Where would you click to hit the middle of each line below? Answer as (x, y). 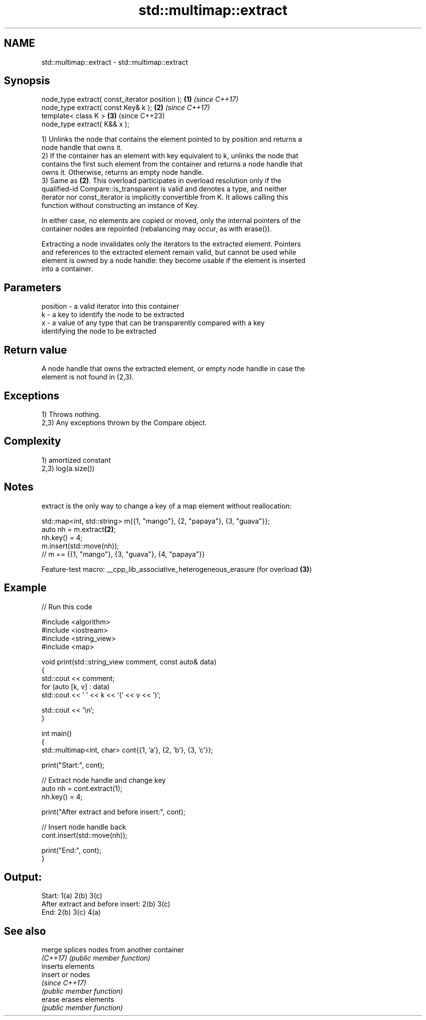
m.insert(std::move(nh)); (80, 546)
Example (25, 588)
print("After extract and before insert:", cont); (114, 812)
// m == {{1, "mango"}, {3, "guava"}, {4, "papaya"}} (123, 554)
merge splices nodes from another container (113, 950)
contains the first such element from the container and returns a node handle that (172, 164)
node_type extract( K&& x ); (85, 124)
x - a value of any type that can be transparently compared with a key (153, 323)
